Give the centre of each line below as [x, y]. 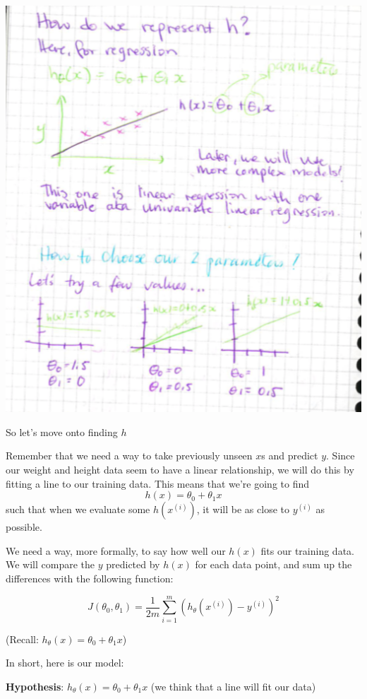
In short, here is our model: [65, 663]
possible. [24, 527]
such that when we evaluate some [78, 509]
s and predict [290, 456]
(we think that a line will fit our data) [233, 686]
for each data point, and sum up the [273, 564]
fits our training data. [307, 550]
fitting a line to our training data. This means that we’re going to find [158, 483]
